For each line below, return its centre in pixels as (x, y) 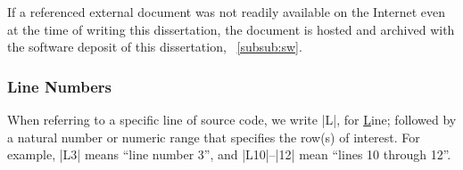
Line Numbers (59, 86)
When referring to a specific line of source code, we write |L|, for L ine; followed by (232, 119)
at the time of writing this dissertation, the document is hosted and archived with (231, 29)
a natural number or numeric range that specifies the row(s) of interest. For (214, 137)
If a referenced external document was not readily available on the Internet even (227, 12)
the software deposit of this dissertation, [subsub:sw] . (155, 47)
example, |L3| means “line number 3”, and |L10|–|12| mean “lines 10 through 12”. (229, 154)
